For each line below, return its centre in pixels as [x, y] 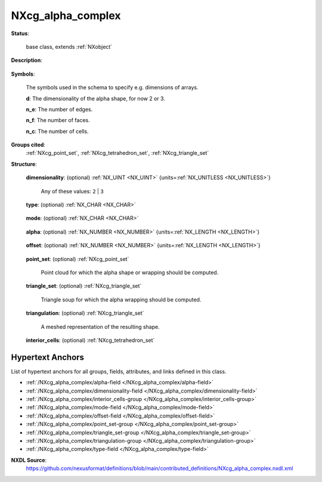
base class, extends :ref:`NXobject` [69, 46]
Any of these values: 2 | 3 [72, 191]
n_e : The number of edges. [59, 109]
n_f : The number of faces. [58, 120]
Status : [20, 33]
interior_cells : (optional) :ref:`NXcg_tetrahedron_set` [90, 340]
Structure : [24, 164]
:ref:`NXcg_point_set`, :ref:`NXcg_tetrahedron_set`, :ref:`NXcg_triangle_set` [117, 153]
